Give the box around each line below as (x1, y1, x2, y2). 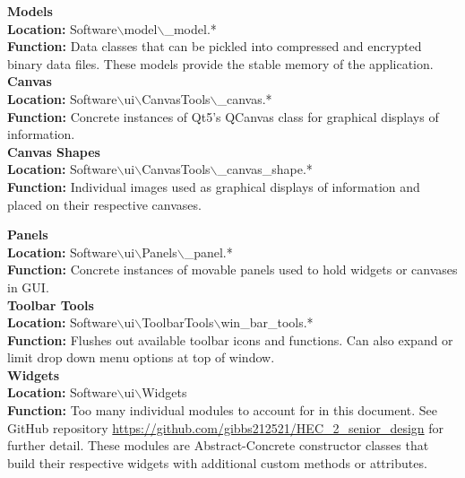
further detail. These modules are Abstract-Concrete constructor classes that (7, 436, 429, 455)
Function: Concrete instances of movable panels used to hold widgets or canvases (7, 260, 458, 279)
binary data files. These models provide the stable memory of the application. (7, 54, 434, 73)
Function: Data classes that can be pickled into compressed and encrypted (7, 37, 422, 56)
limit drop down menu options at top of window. (7, 348, 275, 367)
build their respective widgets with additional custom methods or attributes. (7, 453, 427, 472)
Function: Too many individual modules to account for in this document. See (7, 401, 438, 420)
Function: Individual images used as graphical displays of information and (7, 177, 420, 196)
